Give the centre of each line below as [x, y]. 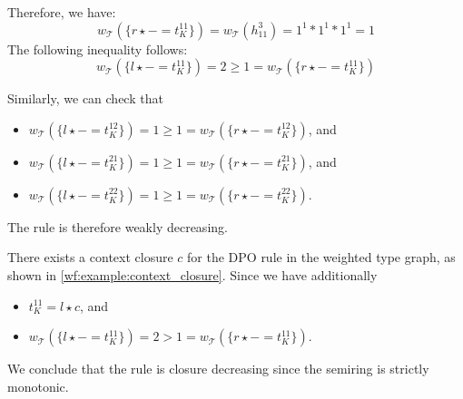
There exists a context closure [90, 257]
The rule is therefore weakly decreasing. [118, 226]
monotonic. [38, 386]
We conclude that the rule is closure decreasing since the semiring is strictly [218, 369]
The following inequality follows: [98, 49]
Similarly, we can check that [85, 98]
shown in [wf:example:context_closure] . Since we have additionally [192, 274]
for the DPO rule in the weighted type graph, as [321, 257]
